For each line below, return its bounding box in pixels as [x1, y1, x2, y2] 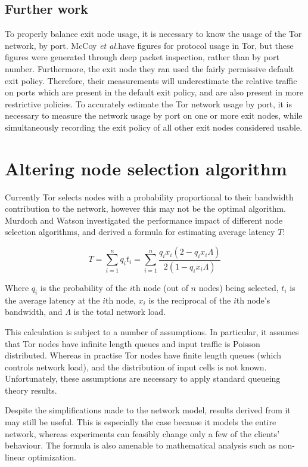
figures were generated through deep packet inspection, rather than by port [5, 51, 279, 63]
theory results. [5, 384, 57, 396]
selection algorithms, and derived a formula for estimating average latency [5, 225, 275, 238]
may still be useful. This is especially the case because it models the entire [5, 416, 276, 428]
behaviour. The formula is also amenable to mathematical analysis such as [5, 439, 276, 451]
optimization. [27, 450, 76, 463]
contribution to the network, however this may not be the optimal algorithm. [5, 202, 286, 215]
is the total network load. [73, 305, 166, 318]
